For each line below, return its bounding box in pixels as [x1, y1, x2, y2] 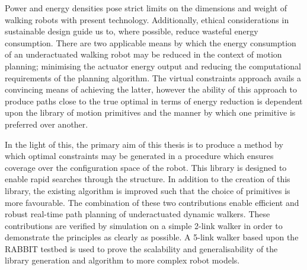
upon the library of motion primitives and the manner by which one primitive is [5, 106, 296, 119]
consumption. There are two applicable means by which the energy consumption [5, 36, 296, 49]
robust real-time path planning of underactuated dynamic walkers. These [5, 208, 270, 220]
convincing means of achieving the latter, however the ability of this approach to [5, 83, 297, 96]
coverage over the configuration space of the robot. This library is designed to [5, 161, 287, 173]
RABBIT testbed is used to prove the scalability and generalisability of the [5, 242, 278, 255]
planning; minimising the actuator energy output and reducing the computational [5, 59, 301, 72]
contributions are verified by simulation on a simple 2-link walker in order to [5, 219, 283, 231]
